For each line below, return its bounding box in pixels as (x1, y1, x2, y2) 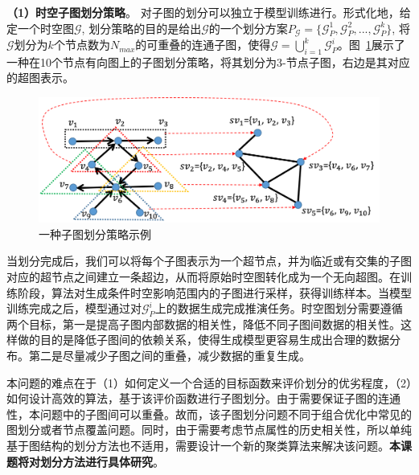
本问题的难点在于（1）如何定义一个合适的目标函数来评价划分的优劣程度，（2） (6, 374, 412, 391)
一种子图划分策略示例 (39, 225, 151, 242)
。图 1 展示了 (337, 36, 405, 53)
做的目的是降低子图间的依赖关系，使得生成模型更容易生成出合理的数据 (17, 331, 389, 348)
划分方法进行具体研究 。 (39, 452, 164, 469)
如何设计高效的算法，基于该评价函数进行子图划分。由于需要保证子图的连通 (6, 390, 401, 407)
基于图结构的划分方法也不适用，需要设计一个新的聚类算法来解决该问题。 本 (6, 437, 401, 454)
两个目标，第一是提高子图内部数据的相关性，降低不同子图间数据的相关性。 (6, 315, 401, 332)
